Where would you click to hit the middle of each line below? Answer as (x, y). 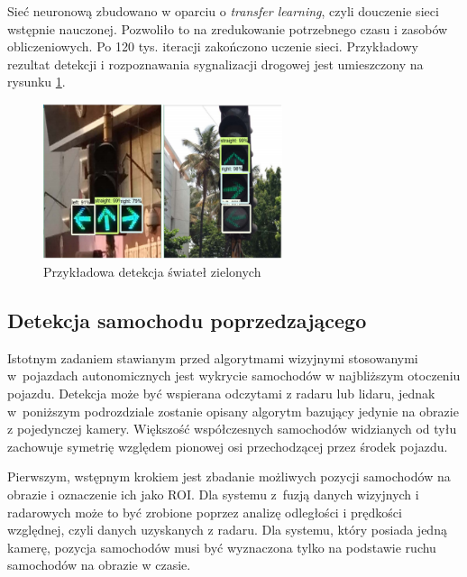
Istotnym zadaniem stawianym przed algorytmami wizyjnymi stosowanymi (213, 357)
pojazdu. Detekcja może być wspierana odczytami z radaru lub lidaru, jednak (221, 393)
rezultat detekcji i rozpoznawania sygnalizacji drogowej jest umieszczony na (215, 64)
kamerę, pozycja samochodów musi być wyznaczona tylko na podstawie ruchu (222, 547)
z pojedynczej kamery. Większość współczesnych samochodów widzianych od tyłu (232, 429)
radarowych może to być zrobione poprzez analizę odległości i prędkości (205, 512)
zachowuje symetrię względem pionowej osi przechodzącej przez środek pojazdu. (228, 446)
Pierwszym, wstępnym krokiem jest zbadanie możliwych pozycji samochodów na (229, 476)
